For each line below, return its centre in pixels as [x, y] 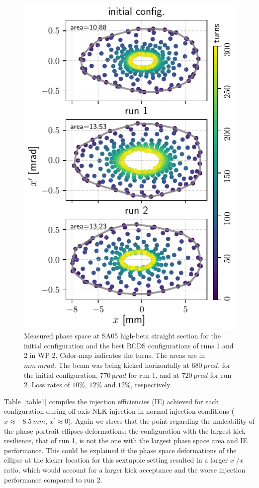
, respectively [150, 385]
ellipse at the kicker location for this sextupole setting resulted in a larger [116, 460]
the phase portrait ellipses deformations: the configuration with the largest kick [125, 430]
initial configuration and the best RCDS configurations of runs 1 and [129, 345]
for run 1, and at [154, 375]
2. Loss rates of [47, 385]
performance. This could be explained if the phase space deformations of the [120, 450]
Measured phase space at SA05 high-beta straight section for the [122, 336]
